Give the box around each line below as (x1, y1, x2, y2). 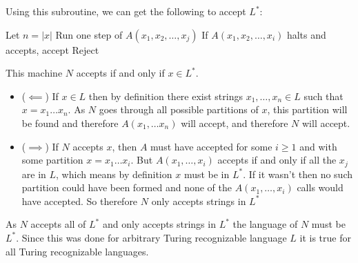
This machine (6, 66, 63, 80)
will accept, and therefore (181, 115, 288, 130)
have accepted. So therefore (21, 193, 138, 208)
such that (304, 88, 344, 103)
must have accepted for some (150, 139, 272, 153)
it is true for (299, 230, 351, 244)
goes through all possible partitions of (99, 102, 259, 117)
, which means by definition (56, 166, 172, 181)
